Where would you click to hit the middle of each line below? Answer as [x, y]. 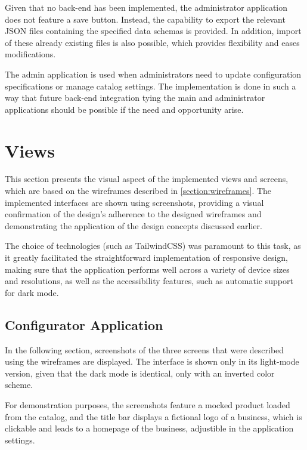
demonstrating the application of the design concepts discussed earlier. [134, 225]
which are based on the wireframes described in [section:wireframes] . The [138, 191]
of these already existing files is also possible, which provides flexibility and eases [152, 42]
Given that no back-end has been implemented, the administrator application [146, 7]
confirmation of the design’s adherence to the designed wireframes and [133, 214]
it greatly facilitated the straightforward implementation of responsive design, [146, 258]
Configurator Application [84, 324]
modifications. [30, 54]
